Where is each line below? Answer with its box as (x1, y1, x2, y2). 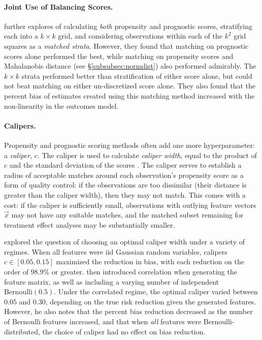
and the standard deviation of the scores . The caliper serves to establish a (9, 160, 242, 170)
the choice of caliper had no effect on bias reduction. (42, 326, 206, 336)
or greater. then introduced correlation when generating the (51, 266, 237, 277)
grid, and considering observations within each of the (58, 30, 222, 41)
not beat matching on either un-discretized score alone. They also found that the (4, 80, 256, 91)
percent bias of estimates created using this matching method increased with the (4, 90, 255, 101)
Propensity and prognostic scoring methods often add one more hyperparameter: (4, 139, 255, 150)
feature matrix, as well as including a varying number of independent (4, 276, 219, 287)
